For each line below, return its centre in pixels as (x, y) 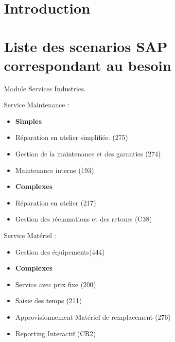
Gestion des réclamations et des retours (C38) (84, 219)
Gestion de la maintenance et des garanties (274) (88, 154)
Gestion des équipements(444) (60, 251)
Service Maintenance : (37, 105)
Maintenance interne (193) (55, 170)
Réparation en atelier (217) (56, 202)
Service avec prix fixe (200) (56, 284)
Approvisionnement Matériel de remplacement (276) (93, 317)
